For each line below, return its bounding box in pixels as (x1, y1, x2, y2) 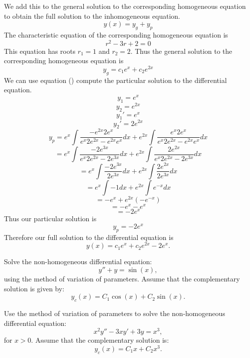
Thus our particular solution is (4, 213, 97, 224)
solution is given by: (4, 283, 65, 293)
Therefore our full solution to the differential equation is (4, 232, 174, 242)
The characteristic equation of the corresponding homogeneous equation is (4, 29, 228, 40)
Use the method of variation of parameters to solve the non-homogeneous (4, 308, 225, 318)
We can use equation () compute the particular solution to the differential (4, 75, 227, 85)
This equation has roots (4, 45, 75, 56)
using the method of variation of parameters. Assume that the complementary (4, 273, 240, 283)
